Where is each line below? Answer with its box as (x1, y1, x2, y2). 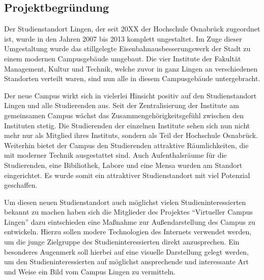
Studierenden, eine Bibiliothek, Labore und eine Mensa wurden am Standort (4, 159, 243, 170)
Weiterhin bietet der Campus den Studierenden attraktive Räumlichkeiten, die (4, 139, 249, 150)
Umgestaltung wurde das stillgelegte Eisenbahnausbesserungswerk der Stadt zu (4, 43, 251, 54)
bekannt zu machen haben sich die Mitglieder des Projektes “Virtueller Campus (4, 206, 253, 217)
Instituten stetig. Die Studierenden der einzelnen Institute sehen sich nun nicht (4, 120, 250, 130)
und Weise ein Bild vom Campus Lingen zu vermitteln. (4, 266, 175, 276)
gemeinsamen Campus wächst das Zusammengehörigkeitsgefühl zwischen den (4, 110, 244, 120)
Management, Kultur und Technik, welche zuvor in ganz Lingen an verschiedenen (4, 63, 258, 74)
